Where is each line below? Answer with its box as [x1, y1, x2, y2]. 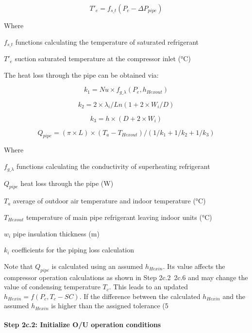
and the [222, 291, 246, 301]
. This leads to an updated [109, 282, 188, 292]
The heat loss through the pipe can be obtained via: [4, 69, 159, 80]
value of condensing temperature [4, 282, 101, 292]
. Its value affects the [163, 261, 225, 271]
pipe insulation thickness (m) [13, 228, 100, 238]
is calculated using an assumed [51, 261, 143, 271]
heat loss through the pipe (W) [20, 178, 114, 188]
